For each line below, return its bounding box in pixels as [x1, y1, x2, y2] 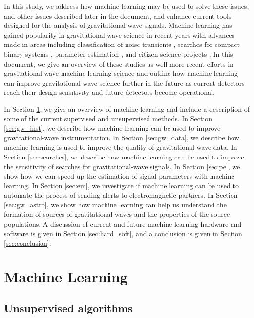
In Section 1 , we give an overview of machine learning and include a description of [4, 103, 250, 114]
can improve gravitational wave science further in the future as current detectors [4, 77, 245, 88]
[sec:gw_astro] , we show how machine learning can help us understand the [4, 199, 227, 209]
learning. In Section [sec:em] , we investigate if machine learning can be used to [4, 180, 239, 190]
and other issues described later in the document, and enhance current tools [4, 10, 232, 21]
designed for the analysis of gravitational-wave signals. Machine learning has [4, 20, 232, 30]
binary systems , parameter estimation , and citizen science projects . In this [4, 48, 233, 59]
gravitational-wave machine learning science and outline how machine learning [4, 68, 238, 78]
